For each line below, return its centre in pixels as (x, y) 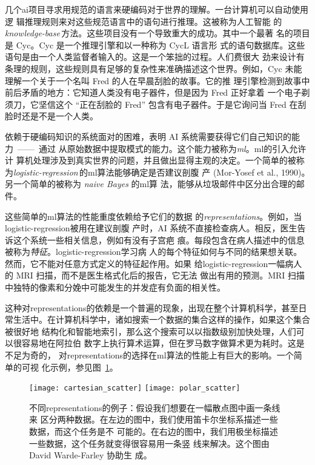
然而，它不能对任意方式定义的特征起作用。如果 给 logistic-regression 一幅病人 (154, 263)
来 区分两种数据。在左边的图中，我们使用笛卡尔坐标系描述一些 (154, 419)
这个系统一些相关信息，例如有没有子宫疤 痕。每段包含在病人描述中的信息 (159, 239)
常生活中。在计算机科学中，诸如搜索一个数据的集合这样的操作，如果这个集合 (157, 319)
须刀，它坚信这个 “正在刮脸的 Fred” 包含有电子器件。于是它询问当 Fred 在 (151, 104)
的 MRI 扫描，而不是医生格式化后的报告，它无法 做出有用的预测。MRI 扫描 (155, 275)
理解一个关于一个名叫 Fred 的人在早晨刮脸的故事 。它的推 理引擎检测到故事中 (157, 80)
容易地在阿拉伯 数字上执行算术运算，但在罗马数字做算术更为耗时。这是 (163, 343)
